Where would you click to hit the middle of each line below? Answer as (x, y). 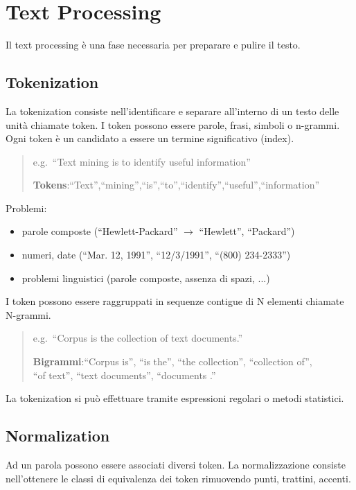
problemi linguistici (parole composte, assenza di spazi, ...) (146, 278)
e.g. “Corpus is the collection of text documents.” (138, 338)
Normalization (58, 436)
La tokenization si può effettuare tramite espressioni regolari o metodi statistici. (175, 398)
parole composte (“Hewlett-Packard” (100, 231)
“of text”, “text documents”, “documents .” (124, 375)
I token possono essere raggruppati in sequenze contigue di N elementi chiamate (175, 301)
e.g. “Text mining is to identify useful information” (142, 161)
